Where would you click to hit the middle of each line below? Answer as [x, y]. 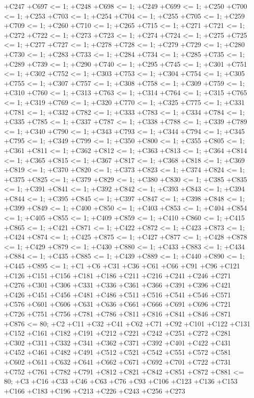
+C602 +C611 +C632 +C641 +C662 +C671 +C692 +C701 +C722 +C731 [117, 361]
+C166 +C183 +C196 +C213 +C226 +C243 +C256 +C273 [95, 390]
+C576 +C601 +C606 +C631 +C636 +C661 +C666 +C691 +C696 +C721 [117, 304]
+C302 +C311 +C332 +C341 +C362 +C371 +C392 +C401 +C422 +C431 [117, 342]
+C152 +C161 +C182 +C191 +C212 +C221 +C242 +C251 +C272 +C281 [117, 333]
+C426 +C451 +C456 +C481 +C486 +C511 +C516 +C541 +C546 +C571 [117, 294]
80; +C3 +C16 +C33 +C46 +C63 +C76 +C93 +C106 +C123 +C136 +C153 [121, 381]
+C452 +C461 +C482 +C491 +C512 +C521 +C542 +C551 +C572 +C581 [117, 352]
